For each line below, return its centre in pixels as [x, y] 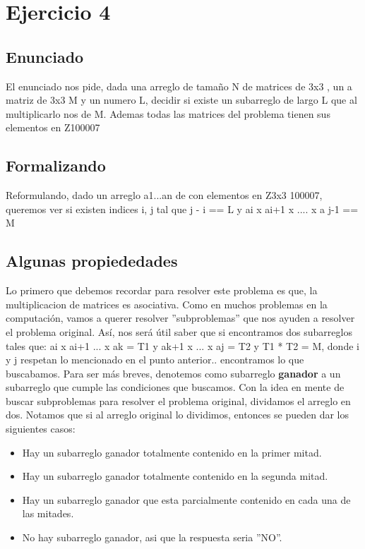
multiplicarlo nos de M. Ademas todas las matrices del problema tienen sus [168, 113]
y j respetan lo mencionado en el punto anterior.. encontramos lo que [155, 360]
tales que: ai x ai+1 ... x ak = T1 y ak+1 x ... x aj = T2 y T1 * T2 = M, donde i [182, 345]
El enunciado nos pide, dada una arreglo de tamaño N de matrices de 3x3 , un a [179, 86]
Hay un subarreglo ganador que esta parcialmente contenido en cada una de [186, 499]
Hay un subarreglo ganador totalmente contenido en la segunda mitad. [175, 476]
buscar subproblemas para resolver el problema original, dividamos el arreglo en [178, 400]
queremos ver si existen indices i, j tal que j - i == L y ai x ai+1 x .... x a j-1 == [182, 209]
